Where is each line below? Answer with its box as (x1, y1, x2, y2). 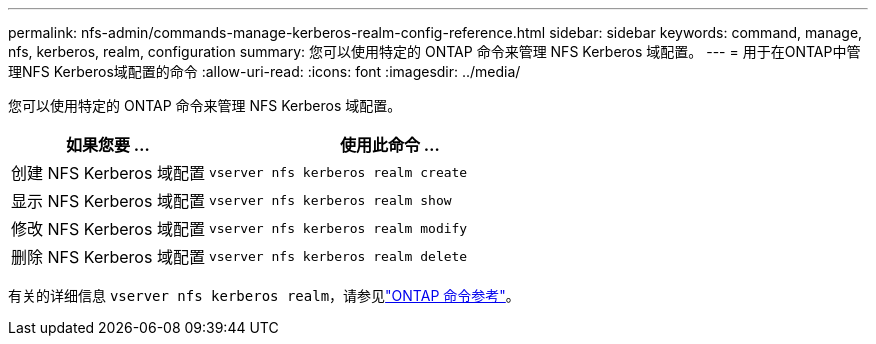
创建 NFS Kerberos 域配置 (11, 163, 205, 183)
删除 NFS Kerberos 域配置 (11, 247, 205, 267)
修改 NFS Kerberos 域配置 (11, 219, 205, 239)
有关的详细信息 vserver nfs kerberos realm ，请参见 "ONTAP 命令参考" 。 (8, 287, 520, 304)
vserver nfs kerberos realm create (208, 164, 468, 180)
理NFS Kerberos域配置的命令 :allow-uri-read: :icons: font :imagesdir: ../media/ (8, 63, 521, 80)
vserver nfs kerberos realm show (208, 192, 452, 208)
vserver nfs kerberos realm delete (208, 248, 468, 264)
